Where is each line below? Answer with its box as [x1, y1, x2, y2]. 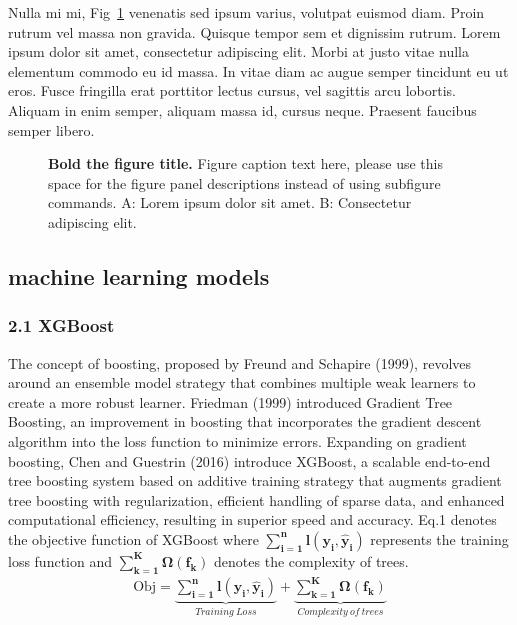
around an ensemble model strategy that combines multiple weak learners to [8, 372, 476, 393]
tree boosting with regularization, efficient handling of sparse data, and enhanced [8, 489, 505, 510]
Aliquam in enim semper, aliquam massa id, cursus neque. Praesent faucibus [8, 99, 477, 120]
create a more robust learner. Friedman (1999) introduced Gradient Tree [8, 391, 453, 412]
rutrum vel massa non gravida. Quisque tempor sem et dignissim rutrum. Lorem [8, 21, 501, 42]
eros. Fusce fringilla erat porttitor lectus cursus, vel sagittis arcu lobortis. [8, 80, 456, 101]
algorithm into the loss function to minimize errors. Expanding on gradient [8, 430, 467, 451]
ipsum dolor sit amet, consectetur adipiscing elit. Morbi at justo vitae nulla [8, 41, 469, 62]
